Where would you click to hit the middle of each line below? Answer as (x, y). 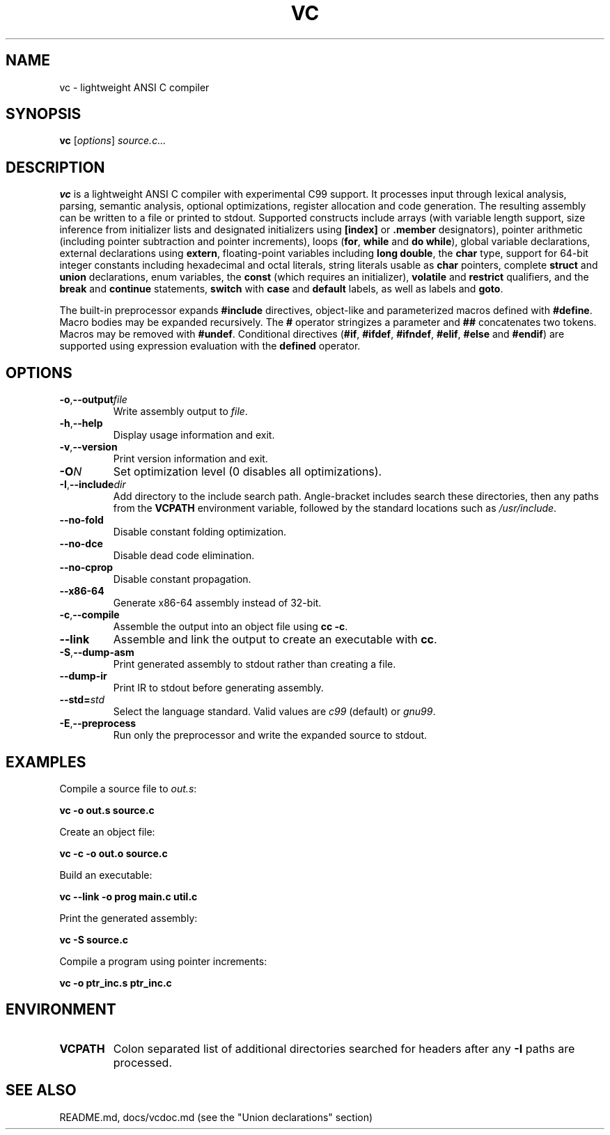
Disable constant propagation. (182, 579)
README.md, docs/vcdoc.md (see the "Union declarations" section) (216, 1117)
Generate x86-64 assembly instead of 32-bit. (217, 603)
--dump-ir (83, 676)
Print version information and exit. (190, 459)
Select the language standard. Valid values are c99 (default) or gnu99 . (274, 712)
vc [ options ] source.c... (113, 141)
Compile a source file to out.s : (128, 788)
